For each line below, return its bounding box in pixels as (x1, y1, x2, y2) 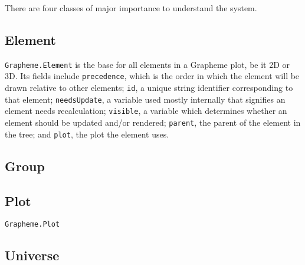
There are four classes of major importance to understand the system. (5, 2, 257, 14)
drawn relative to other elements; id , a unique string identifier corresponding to (5, 81, 293, 94)
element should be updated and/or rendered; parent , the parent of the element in (5, 116, 301, 129)
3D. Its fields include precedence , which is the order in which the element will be (5, 70, 300, 82)
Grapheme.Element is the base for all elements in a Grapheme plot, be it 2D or (5, 58, 290, 70)
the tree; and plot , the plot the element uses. (5, 127, 169, 140)
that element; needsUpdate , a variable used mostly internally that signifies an (5, 93, 286, 105)
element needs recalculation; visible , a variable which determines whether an (5, 104, 287, 117)
